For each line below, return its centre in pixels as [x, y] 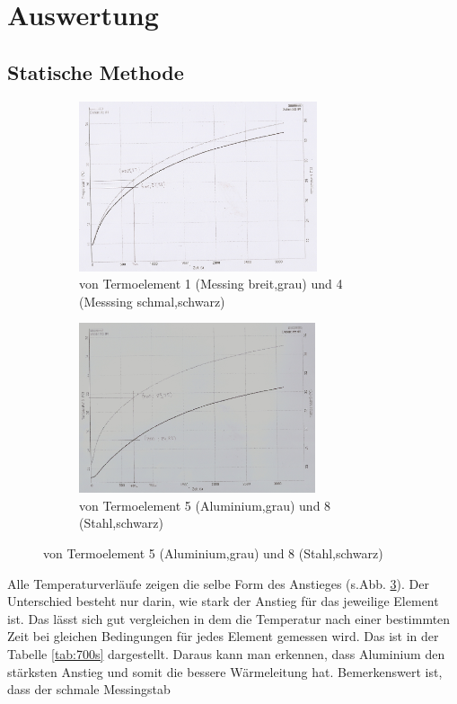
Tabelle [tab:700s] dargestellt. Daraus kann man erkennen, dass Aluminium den [226, 654]
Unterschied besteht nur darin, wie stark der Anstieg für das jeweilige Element [223, 601]
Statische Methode [96, 71]
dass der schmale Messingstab [89, 689]
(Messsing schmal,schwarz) [152, 301]
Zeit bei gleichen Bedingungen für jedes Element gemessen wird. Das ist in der [223, 636]
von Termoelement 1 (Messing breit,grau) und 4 [211, 284]
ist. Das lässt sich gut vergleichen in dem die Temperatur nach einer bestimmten [229, 618]
